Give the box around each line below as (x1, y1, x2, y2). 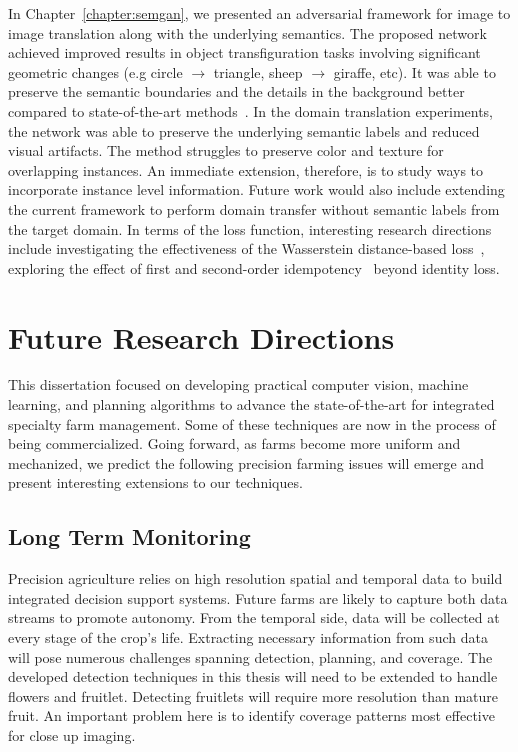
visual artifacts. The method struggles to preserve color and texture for (8, 140, 444, 161)
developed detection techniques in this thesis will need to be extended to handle (8, 666, 498, 687)
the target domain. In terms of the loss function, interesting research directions (8, 218, 492, 239)
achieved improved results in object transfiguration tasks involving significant (8, 42, 481, 63)
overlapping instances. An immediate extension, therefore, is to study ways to (8, 159, 484, 180)
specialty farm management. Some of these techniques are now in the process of (8, 413, 496, 434)
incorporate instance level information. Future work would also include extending (8, 179, 505, 200)
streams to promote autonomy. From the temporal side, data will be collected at (8, 607, 500, 628)
